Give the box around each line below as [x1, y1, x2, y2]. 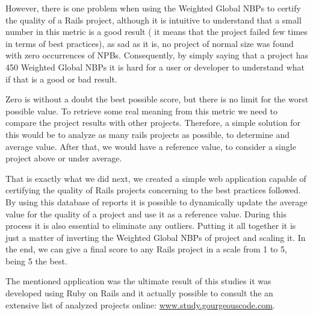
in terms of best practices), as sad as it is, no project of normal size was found [5, 37, 294, 49]
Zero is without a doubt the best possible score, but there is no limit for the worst [5, 93, 309, 105]
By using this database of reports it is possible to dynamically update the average [5, 195, 308, 208]
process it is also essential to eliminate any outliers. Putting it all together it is [5, 219, 296, 232]
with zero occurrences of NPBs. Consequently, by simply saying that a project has [5, 49, 309, 61]
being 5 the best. [5, 254, 67, 267]
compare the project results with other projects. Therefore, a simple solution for [5, 116, 300, 129]
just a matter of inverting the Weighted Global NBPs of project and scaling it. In [5, 231, 306, 243]
